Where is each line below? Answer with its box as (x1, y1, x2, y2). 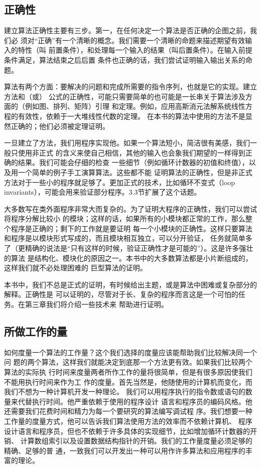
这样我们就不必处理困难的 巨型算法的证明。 (4, 262, 147, 273)
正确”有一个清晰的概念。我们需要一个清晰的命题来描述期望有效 (38, 35, 245, 45)
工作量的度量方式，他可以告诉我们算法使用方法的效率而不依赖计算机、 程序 (4, 416, 252, 426)
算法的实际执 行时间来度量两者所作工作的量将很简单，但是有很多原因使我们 (4, 367, 252, 377)
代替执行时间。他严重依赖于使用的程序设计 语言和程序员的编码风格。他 (18, 396, 252, 406)
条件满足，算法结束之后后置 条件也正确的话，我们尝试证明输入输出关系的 (4, 54, 245, 65)
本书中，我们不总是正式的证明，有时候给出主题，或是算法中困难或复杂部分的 (4, 279, 257, 289)
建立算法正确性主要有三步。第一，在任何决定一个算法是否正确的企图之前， (4, 25, 250, 36)
